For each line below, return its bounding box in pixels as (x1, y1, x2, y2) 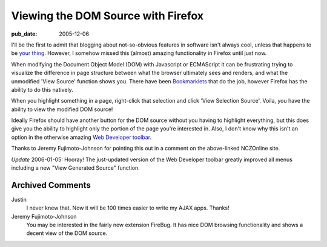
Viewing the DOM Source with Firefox (11, 9, 204, 22)
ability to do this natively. (11, 86, 74, 93)
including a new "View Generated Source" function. (11, 164, 140, 172)
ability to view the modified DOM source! (11, 106, 113, 113)
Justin (11, 196, 27, 203)
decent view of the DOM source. (26, 229, 108, 237)
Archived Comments (11, 180, 91, 190)
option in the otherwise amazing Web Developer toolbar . (11, 133, 152, 141)
